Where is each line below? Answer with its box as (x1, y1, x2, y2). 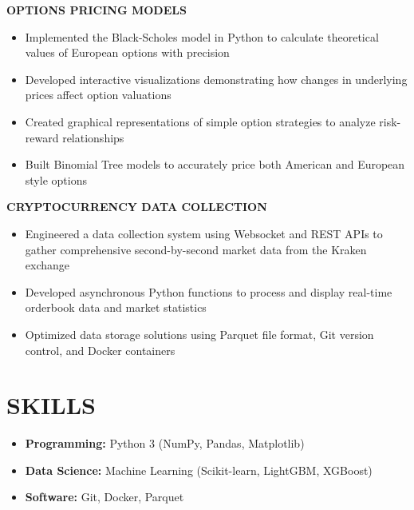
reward (25, 129, 59, 145)
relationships (62, 129, 124, 145)
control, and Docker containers (25, 341, 175, 358)
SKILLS (6, 388, 96, 421)
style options (25, 171, 87, 188)
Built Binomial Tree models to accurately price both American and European (25, 156, 405, 173)
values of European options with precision (25, 44, 230, 61)
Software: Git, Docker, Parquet (25, 488, 184, 505)
